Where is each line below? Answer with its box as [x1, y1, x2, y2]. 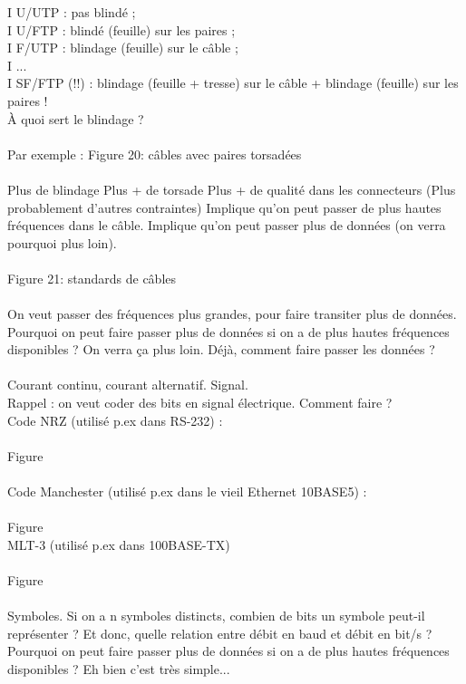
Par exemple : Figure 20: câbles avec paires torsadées [7, 144, 302, 163]
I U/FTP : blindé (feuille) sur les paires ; [7, 20, 236, 39]
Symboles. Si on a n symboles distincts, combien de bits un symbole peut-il [7, 606, 425, 625]
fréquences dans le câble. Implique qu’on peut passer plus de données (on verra [7, 216, 446, 235]
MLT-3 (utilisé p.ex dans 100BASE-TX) [7, 535, 230, 554]
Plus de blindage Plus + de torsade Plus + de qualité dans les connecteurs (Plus [7, 179, 456, 198]
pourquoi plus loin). [7, 233, 117, 252]
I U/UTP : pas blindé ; [7, 3, 136, 21]
